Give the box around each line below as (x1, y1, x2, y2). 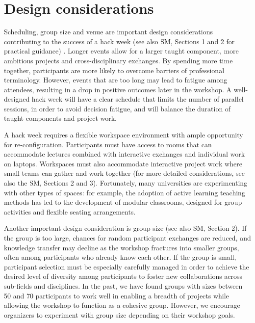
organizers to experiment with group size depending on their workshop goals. (4, 309, 235, 320)
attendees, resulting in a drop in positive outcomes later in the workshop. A (4, 84, 232, 94)
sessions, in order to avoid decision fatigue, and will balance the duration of (4, 103, 231, 113)
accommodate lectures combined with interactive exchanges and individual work (4, 149, 245, 159)
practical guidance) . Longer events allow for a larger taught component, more (4, 46, 239, 56)
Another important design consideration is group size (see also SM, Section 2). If (4, 223, 247, 233)
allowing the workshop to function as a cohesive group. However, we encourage (4, 300, 240, 310)
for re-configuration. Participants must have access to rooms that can (4, 139, 212, 149)
